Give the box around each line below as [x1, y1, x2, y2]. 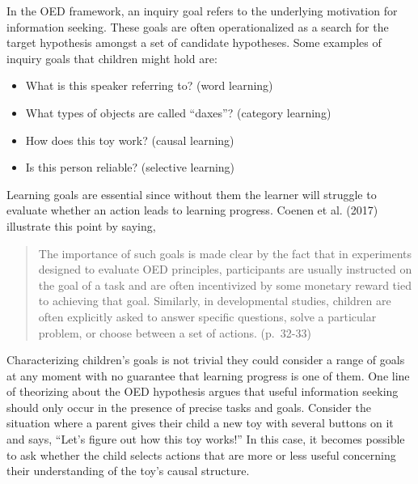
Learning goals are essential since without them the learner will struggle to [6, 185, 377, 202]
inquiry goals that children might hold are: [6, 49, 217, 66]
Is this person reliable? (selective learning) [25, 159, 235, 176]
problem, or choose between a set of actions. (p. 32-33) [38, 324, 311, 341]
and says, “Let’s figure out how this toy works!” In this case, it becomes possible [6, 431, 405, 448]
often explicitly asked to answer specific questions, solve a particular [38, 308, 377, 325]
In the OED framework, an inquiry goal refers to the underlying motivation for [6, 2, 398, 19]
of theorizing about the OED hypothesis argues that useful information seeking [6, 383, 399, 400]
